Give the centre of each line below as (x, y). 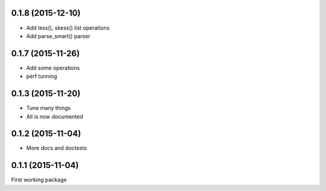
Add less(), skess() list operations (68, 28)
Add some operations (53, 68)
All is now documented (55, 116)
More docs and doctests (56, 148)
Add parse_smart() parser (58, 36)
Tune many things (49, 108)
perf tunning (42, 76)
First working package (39, 180)
